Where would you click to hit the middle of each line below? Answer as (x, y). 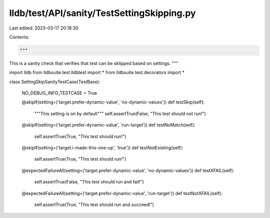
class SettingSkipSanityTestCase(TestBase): (55, 81)
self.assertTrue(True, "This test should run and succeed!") (94, 204)
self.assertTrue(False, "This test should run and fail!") (89, 182)
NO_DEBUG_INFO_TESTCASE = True (59, 93)
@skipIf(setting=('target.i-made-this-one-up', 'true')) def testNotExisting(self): (102, 148)
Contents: (19, 37)
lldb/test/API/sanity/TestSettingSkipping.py (102, 13)
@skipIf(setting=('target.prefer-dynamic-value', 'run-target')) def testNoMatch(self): (108, 125)
